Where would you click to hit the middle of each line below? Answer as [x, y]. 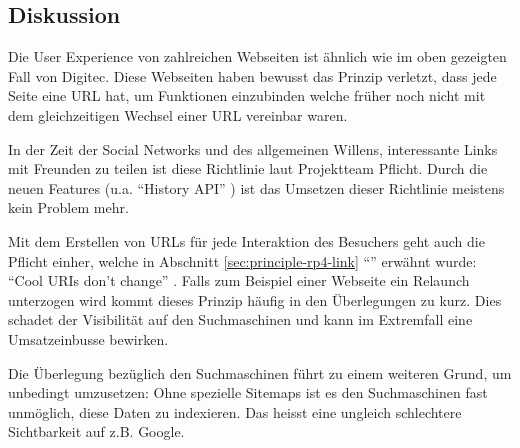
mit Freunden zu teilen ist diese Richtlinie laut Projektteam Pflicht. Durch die [248, 168]
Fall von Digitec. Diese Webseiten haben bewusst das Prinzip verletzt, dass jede [252, 75]
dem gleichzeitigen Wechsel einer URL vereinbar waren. [178, 114]
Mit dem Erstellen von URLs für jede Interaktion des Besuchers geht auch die [246, 240]
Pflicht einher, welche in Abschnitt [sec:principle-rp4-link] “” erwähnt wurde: [242, 260]
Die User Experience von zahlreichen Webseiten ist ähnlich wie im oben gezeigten [257, 56]
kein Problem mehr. [68, 207]
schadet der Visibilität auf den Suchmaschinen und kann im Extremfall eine [240, 319]
